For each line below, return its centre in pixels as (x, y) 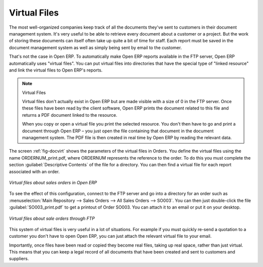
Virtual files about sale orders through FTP (52, 218)
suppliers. (19, 259)
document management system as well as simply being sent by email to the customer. (95, 47)
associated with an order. (34, 171)
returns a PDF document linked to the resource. (70, 115)
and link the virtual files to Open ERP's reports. (56, 70)
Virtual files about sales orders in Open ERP (53, 182)
